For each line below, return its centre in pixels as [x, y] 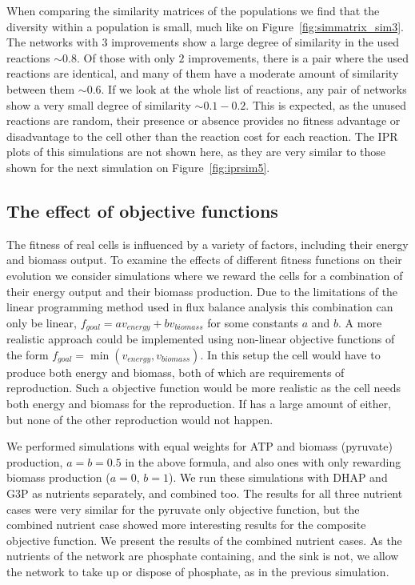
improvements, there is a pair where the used [298, 57]
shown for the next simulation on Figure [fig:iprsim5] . [138, 167]
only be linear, [42, 322]
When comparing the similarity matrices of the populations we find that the [193, 10]
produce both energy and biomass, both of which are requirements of [176, 372]
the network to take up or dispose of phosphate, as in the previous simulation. [198, 571]
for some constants [253, 322]
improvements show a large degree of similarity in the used [255, 42]
